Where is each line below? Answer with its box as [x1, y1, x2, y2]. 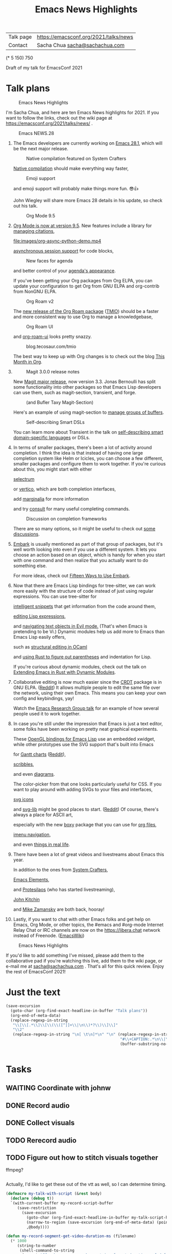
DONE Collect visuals [6, 1118, 75, 1127]
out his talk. [13, 203, 38, 209]
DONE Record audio [6, 1101, 70, 1110]
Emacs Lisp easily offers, [13, 634, 66, 640]
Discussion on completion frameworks [26, 516, 107, 522]
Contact [8, 42, 28, 49]
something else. [13, 563, 47, 569]
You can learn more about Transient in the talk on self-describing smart [13, 429, 164, 435]
